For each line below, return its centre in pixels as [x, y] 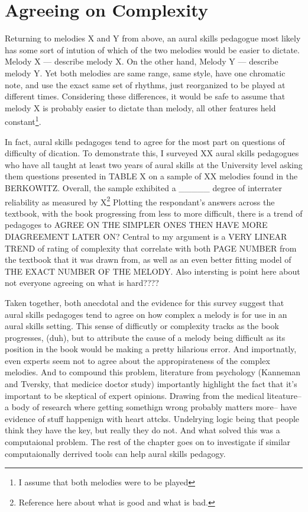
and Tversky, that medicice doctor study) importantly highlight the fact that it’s [151, 384]
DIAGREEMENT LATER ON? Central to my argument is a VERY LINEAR [146, 236]
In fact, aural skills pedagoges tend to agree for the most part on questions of [145, 141]
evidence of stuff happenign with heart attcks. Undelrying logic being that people [152, 418]
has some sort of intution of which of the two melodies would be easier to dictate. [152, 49]
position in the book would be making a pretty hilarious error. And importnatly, [151, 349]
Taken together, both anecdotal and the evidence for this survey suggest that [145, 302]
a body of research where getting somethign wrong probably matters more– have [151, 407]
